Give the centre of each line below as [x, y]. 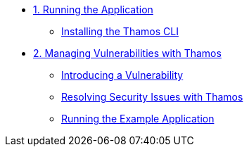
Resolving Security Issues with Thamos [152, 97]
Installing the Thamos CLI [120, 31]
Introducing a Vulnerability [122, 75]
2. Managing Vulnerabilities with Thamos [127, 53]
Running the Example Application [138, 119]
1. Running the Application [93, 9]
